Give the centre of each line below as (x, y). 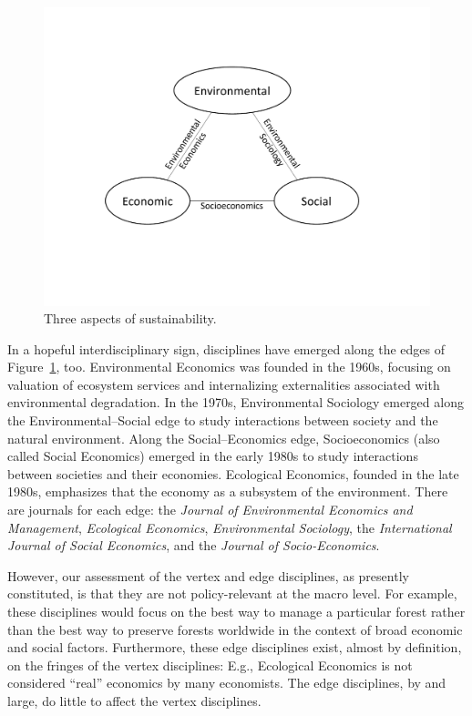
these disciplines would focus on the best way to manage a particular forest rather (236, 612)
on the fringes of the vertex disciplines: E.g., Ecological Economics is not (210, 665)
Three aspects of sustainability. (130, 318)
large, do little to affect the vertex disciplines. (134, 700)
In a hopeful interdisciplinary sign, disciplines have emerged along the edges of (226, 348)
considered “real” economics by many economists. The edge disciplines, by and (227, 683)
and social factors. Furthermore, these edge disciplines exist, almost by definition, (235, 647)
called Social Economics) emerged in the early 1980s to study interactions (213, 456)
